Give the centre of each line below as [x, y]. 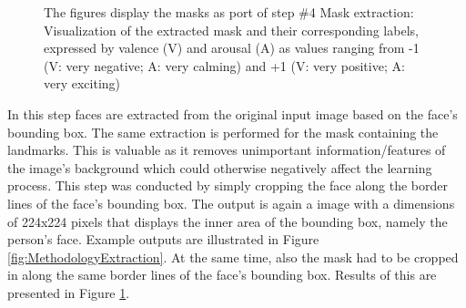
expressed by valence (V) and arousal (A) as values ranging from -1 [232, 48]
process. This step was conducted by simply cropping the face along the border [228, 185]
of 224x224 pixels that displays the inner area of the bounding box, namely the [228, 221]
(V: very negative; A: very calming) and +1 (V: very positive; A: [224, 65]
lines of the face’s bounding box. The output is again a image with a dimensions [231, 203]
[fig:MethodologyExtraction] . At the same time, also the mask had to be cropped [233, 257]
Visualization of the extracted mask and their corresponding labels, [231, 30]
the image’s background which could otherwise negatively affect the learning [220, 167]
